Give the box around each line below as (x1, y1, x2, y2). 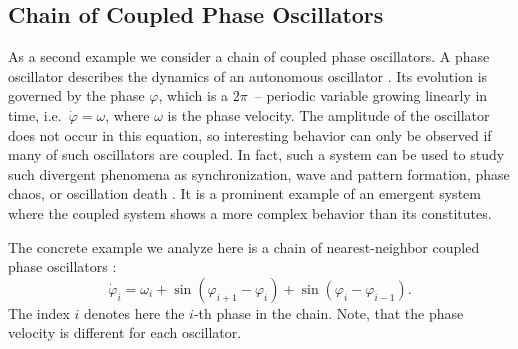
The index (8, 302, 70, 323)
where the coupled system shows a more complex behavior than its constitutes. (8, 202, 492, 223)
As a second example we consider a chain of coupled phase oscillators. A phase (8, 46, 490, 67)
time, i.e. (8, 104, 62, 125)
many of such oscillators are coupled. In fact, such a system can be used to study (8, 144, 505, 165)
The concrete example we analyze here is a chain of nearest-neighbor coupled (8, 236, 480, 257)
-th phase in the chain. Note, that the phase (193, 302, 464, 323)
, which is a (158, 85, 229, 106)
